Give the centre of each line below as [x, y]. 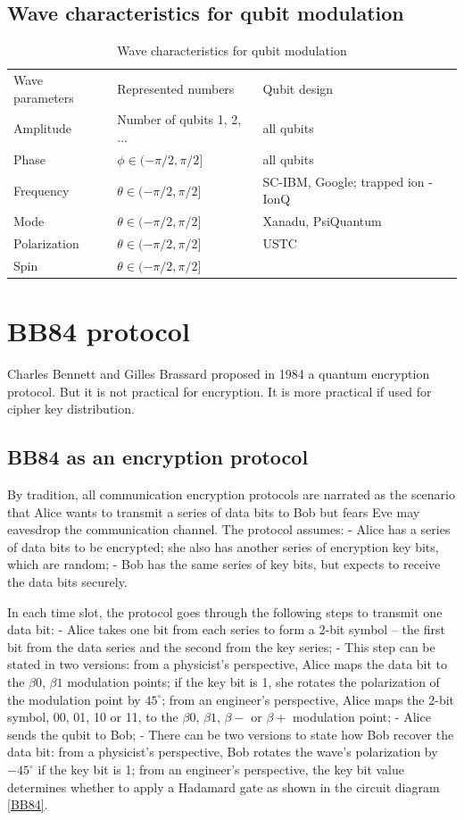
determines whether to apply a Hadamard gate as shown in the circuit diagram [224, 787]
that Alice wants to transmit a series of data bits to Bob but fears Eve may [214, 511]
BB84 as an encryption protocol [158, 457]
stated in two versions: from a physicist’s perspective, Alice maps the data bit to [228, 664]
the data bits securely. [67, 582]
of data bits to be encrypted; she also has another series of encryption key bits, [223, 546]
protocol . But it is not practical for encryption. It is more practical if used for [220, 391]
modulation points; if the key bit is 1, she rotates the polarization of [253, 682]
